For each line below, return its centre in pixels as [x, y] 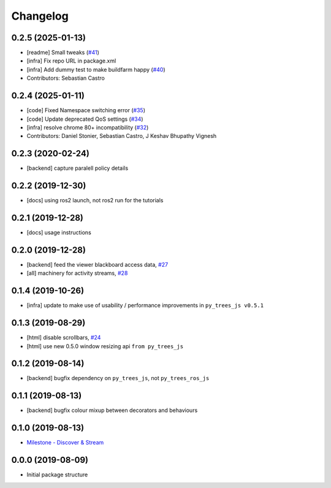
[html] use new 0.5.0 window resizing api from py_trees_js [105, 346]
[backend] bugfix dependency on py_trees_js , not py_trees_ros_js [118, 378]
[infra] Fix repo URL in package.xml [71, 61]
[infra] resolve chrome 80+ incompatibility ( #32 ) [88, 127]
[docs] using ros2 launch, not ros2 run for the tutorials [95, 200]
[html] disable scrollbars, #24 [64, 338]
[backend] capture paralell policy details [78, 168]
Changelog [40, 16]
